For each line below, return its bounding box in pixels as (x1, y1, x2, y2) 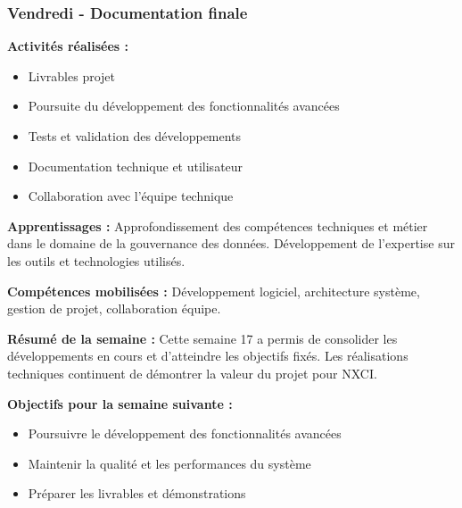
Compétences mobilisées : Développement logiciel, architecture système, (7, 281, 420, 300)
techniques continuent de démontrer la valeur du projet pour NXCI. (7, 363, 377, 382)
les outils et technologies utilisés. (7, 251, 186, 270)
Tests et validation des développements (28, 127, 242, 145)
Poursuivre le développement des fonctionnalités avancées (28, 424, 342, 443)
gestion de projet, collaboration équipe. (7, 299, 221, 318)
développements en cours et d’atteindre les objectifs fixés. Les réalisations (7, 346, 408, 365)
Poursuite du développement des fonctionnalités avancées (28, 96, 340, 115)
